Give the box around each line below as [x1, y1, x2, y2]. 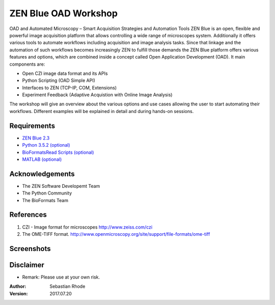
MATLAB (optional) [22, 156, 62, 162]
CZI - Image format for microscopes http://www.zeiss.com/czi [22, 224, 153, 230]
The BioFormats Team [22, 197, 69, 203]
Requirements [9, 121, 56, 130]
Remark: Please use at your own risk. [22, 274, 100, 280]
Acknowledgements [9, 170, 75, 178]
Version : [9, 290, 28, 296]
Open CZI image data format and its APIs [22, 70, 108, 76]
